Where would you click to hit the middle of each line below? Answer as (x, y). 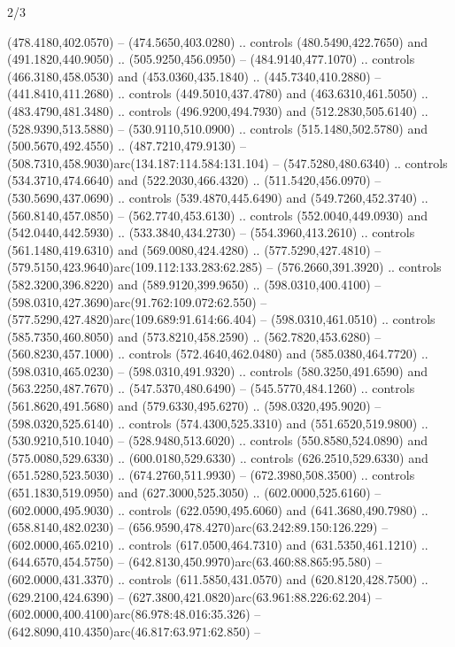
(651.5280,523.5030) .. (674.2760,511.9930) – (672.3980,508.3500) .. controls (211, 475)
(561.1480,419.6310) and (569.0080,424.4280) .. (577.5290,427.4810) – (194, 249)
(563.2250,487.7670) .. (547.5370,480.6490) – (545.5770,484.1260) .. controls (211, 388)
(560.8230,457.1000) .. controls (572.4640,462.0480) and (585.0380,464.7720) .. (218, 354)
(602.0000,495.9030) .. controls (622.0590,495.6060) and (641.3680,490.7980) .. (218, 509)
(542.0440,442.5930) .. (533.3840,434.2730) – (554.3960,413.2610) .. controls (211, 232)
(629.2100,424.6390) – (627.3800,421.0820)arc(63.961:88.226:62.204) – (195, 596)
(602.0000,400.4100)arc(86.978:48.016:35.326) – (134, 614)
